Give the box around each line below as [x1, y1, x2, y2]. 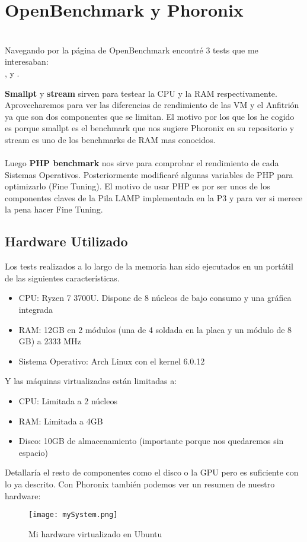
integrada [18, 303, 53, 316]
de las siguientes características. [5, 271, 120, 284]
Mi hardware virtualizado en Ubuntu [28, 527, 162, 540]
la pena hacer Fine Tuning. [5, 203, 103, 215]
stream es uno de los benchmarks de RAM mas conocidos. [5, 133, 216, 145]
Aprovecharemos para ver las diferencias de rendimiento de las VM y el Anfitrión [5, 99, 299, 111]
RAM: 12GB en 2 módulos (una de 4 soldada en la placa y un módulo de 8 [18, 323, 292, 335]
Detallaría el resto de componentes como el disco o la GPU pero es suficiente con [5, 466, 299, 478]
